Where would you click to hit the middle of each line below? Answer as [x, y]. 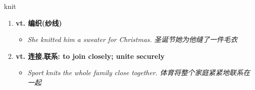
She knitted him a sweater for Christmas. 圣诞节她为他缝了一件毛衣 [132, 39]
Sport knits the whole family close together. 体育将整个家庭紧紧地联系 [135, 72]
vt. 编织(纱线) [39, 22]
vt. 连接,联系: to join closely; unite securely [90, 56]
